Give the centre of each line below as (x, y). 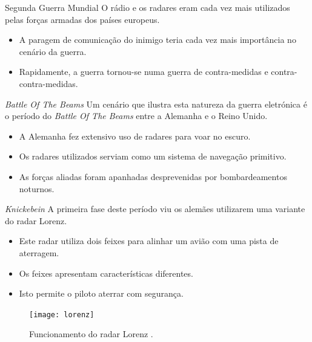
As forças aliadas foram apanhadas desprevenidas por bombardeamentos (153, 176)
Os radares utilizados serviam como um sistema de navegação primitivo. (153, 156)
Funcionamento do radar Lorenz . (91, 334)
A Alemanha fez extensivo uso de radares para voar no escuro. (135, 136)
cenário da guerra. (53, 51)
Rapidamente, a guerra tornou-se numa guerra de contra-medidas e (144, 72)
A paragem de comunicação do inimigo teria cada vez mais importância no (158, 40)
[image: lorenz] (62, 315)
